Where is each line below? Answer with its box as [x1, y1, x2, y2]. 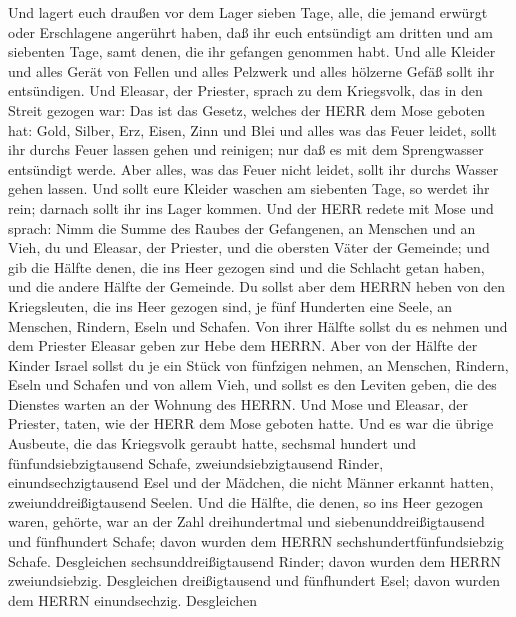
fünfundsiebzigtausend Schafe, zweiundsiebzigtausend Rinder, [8, 452, 384, 473]
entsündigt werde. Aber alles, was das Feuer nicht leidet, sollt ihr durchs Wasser [8, 158, 499, 179]
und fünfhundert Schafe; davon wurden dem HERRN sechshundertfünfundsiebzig [8, 531, 504, 552]
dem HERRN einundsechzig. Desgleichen [8, 589, 258, 610]
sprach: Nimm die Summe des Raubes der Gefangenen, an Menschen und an [8, 217, 476, 238]
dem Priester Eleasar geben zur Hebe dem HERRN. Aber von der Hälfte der [8, 335, 478, 356]
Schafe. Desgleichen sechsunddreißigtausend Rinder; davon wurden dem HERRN [8, 550, 501, 571]
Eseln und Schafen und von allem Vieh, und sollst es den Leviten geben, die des [8, 374, 497, 395]
